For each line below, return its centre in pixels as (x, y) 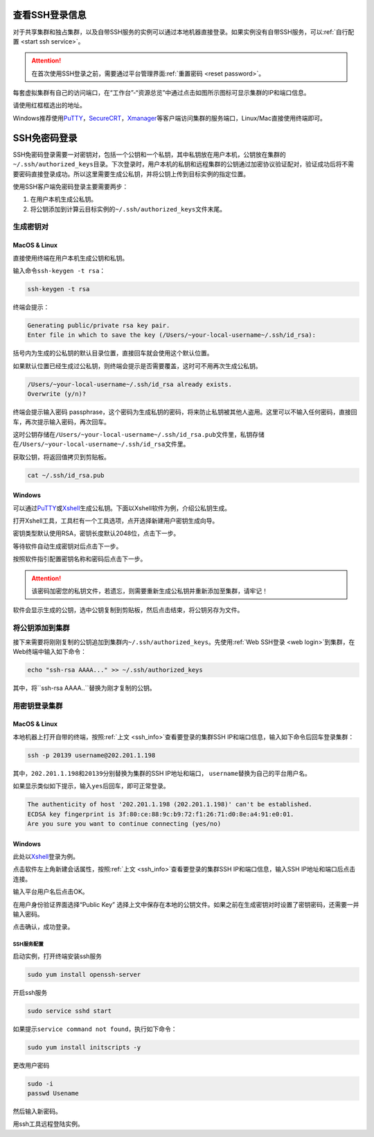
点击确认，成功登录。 (43, 927)
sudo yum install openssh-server (84, 974)
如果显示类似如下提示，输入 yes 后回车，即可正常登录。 (91, 786)
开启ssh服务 (30, 992)
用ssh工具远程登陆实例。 (48, 1124)
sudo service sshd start (70, 1011)
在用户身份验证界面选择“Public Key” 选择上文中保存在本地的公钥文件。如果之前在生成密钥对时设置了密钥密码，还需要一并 (186, 904)
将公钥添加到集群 (41, 628)
